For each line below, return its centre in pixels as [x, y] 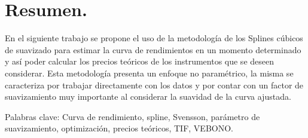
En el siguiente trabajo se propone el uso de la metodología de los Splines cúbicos [154, 38]
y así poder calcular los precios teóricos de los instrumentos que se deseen [139, 61]
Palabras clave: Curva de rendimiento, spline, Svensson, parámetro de [132, 116]
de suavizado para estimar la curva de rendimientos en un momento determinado [153, 49]
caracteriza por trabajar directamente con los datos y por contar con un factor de [154, 85]
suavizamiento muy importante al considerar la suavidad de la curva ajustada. [148, 96]
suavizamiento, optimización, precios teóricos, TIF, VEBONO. [119, 128]
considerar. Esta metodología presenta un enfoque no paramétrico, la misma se [149, 73]
